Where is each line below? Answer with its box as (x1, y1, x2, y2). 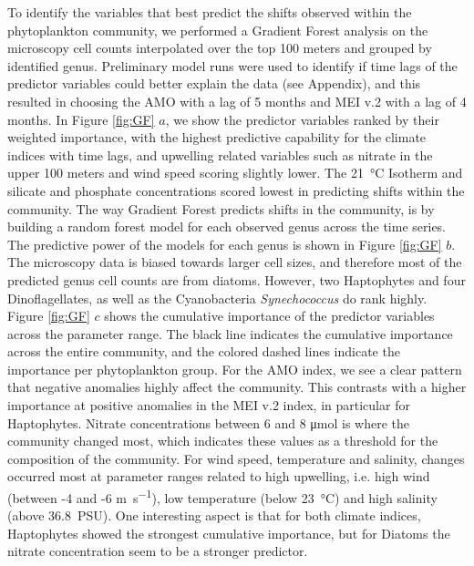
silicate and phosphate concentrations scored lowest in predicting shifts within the (7, 180, 465, 200)
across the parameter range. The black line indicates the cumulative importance (7, 324, 453, 343)
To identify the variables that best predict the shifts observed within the (7, 3, 412, 21)
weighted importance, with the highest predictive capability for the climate (7, 128, 427, 147)
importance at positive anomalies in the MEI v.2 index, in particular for (7, 396, 410, 415)
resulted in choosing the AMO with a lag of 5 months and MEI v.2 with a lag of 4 (7, 91, 467, 110)
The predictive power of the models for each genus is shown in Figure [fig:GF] (7, 234, 442, 253)
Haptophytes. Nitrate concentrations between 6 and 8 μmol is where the (7, 413, 410, 432)
